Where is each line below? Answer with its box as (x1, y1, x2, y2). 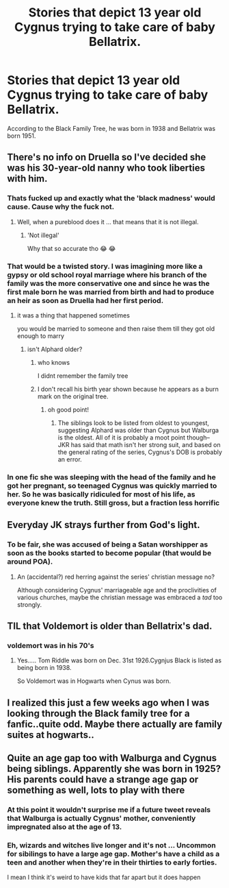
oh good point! (47, 405, 89, 413)
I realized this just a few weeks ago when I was (7, 697, 210, 708)
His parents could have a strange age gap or (7, 773, 199, 785)
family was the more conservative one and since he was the (7, 278, 210, 288)
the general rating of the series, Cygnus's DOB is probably (57, 448, 222, 456)
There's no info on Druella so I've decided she (7, 152, 206, 163)
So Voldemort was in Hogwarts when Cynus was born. (16, 677, 171, 685)
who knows (37, 358, 70, 366)
